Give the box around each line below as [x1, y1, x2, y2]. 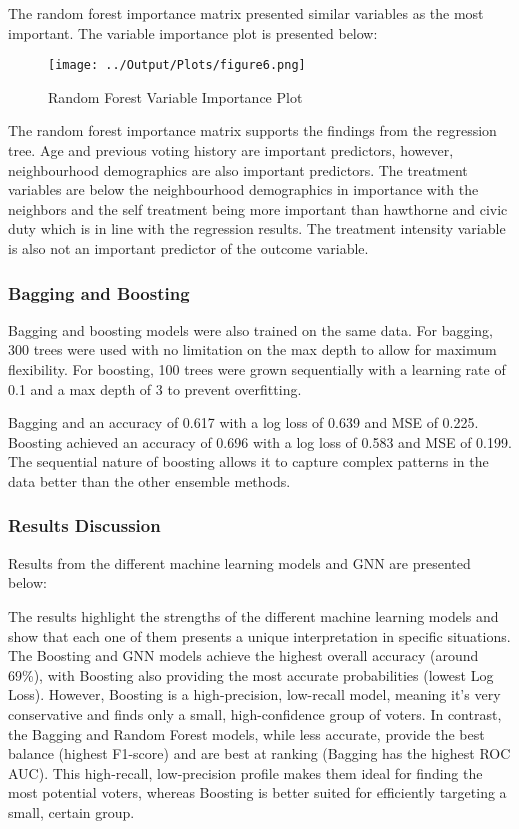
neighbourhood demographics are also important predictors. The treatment [8, 159, 468, 180]
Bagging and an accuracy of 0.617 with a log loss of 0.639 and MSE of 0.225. [8, 412, 479, 433]
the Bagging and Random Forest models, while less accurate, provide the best [8, 723, 485, 744]
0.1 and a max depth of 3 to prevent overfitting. [8, 378, 302, 399]
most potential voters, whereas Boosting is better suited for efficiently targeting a [8, 782, 507, 803]
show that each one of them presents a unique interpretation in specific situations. [8, 625, 511, 646]
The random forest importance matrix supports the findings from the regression [8, 120, 497, 141]
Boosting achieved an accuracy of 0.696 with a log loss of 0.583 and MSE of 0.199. [8, 431, 512, 452]
